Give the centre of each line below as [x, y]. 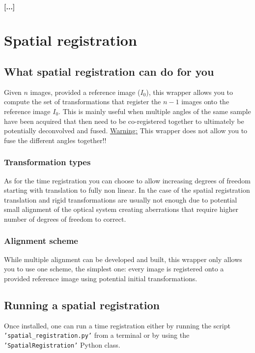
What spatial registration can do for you [109, 71]
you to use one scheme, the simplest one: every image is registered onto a [114, 269]
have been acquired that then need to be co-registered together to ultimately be [124, 121]
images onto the [205, 102]
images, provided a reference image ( [85, 92]
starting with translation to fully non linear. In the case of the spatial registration [127, 190]
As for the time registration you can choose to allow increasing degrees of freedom [127, 180]
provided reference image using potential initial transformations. [101, 278]
